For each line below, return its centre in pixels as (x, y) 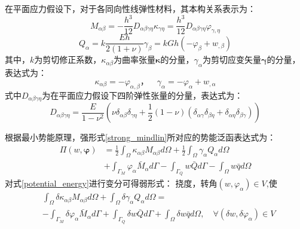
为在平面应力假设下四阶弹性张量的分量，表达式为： (143, 95)
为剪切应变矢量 (232, 59)
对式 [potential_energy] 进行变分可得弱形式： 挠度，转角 (111, 183)
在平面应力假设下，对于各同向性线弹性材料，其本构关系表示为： (130, 8)
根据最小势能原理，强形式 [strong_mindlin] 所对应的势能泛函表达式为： (140, 137)
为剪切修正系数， (68, 59)
